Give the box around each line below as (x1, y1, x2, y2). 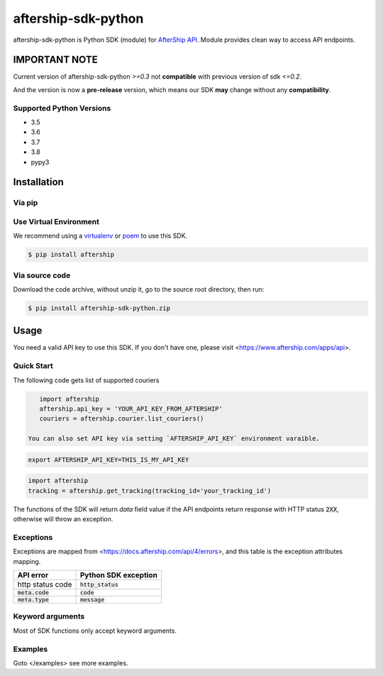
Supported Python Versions (13, 103, 111, 113)
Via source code (13, 270, 71, 280)
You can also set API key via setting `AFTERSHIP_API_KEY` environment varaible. (28, 435, 321, 443)
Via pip (13, 198, 38, 208)
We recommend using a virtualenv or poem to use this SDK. (13, 231, 188, 240)
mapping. (13, 557, 41, 565)
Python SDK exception (79, 570, 157, 580)
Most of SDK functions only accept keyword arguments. (13, 626, 177, 635)
